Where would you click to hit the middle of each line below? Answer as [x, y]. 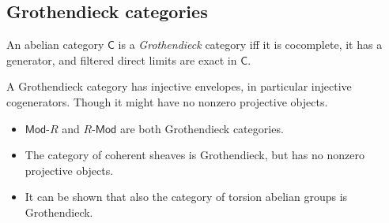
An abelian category [55, 45]
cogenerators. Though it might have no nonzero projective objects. [167, 101]
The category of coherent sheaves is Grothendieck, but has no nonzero [194, 155]
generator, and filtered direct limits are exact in [122, 59]
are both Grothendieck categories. [202, 128]
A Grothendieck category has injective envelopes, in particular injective [179, 86]
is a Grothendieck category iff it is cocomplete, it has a [250, 45]
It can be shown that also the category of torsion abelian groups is [186, 197]
